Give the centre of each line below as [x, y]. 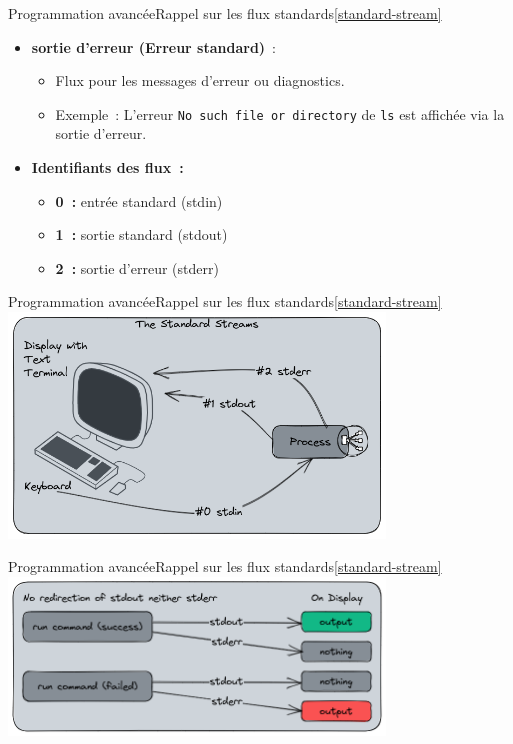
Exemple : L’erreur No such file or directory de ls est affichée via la [280, 113]
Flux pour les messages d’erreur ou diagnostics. [200, 80]
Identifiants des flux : [107, 167]
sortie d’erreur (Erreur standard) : [154, 46]
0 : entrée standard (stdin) [139, 200]
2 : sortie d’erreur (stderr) [137, 267]
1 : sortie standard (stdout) [141, 234]
